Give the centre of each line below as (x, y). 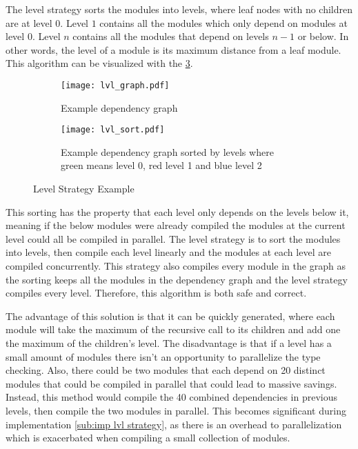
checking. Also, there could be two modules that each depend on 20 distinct (166, 370)
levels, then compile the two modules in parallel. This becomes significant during (176, 410)
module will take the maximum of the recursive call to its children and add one (173, 329)
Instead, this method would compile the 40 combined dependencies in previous (172, 397)
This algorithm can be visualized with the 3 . (99, 63)
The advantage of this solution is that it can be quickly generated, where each (170, 316)
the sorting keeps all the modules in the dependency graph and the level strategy (177, 279)
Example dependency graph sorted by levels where (167, 151)
